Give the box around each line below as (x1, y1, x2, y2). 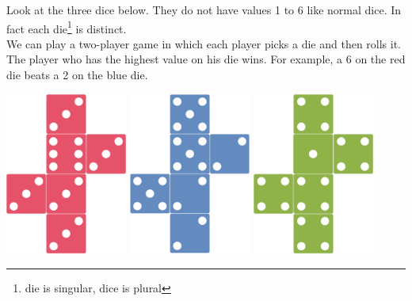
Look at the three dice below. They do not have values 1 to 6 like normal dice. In (6, 2, 402, 17)
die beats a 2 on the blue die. (6, 67, 148, 83)
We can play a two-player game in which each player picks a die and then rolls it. (6, 35, 402, 51)
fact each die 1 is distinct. (6, 17, 127, 36)
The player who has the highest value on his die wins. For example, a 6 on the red (6, 51, 406, 67)
